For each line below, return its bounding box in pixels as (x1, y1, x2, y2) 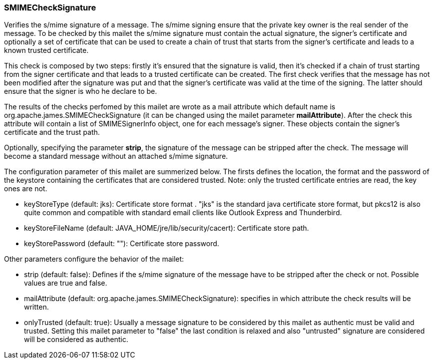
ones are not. (4, 184, 47, 193)
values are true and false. (24, 279, 107, 288)
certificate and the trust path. (4, 128, 100, 137)
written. (24, 303, 49, 312)
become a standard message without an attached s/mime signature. (4, 152, 228, 161)
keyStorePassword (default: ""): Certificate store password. (24, 239, 219, 248)
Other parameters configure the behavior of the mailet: (4, 255, 184, 264)
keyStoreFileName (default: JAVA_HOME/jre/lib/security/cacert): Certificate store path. (24, 224, 309, 233)
